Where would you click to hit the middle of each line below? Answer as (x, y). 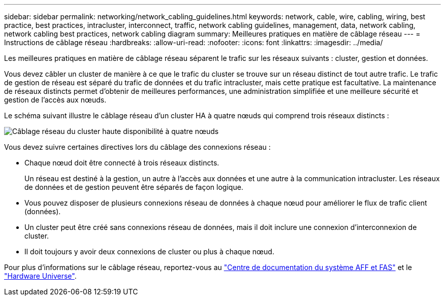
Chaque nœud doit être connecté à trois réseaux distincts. (122, 163)
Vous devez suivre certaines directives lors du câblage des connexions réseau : (137, 147)
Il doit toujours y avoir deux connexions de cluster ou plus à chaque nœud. (149, 252)
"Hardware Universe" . (40, 276)
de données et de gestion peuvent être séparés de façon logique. (134, 187)
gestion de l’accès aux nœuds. (55, 100)
